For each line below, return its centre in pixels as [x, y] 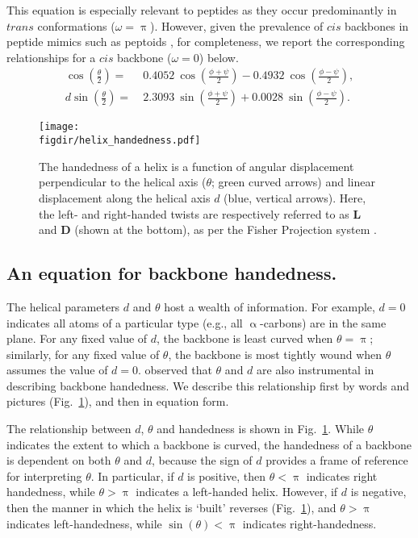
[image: [59, 127]
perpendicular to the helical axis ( [123, 182]
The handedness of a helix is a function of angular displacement [196, 166]
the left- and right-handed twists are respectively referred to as [194, 213]
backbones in [377, 25]
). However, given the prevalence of [236, 25]
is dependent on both [59, 460]
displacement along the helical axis [125, 197]
